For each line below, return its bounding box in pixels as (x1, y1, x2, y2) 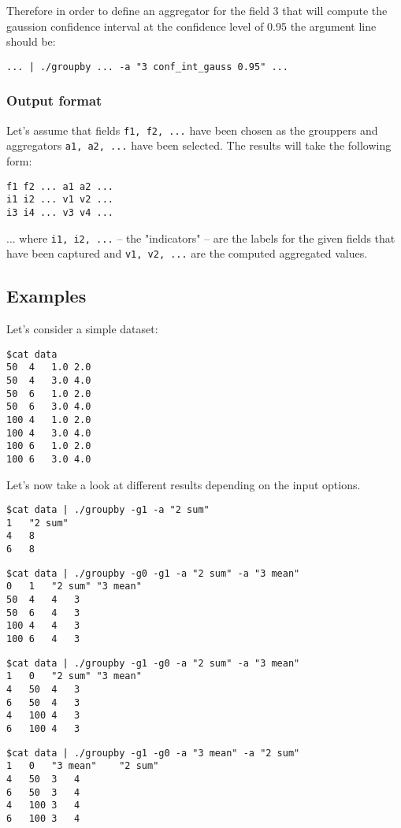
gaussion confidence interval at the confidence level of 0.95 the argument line (6, 17, 377, 34)
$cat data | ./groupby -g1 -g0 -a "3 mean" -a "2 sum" (6, 747, 300, 759)
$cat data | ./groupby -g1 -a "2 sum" (6, 504, 210, 516)
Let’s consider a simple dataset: (6, 321, 158, 337)
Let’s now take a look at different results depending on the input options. (6, 476, 361, 492)
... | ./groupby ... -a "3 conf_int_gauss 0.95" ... (6, 61, 288, 72)
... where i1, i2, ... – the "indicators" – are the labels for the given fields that (6, 229, 395, 246)
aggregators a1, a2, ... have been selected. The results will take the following (6, 137, 392, 154)
